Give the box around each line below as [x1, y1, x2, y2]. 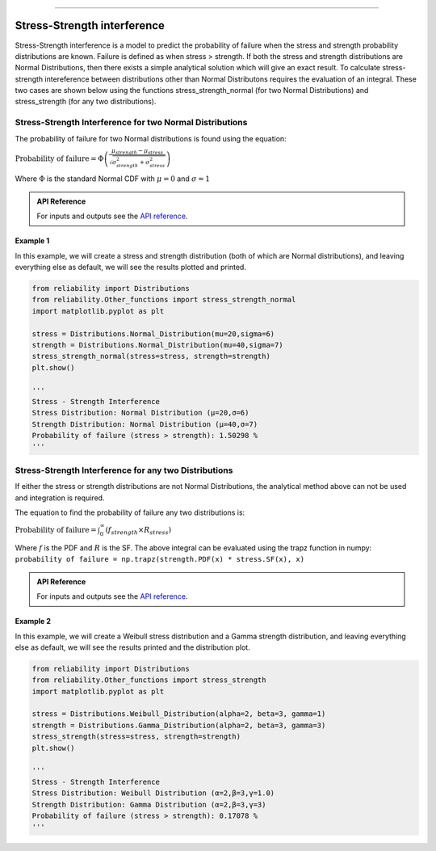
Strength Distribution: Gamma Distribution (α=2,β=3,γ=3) [31, 800, 266, 809]
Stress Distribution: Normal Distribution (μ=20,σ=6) [31, 408, 249, 418]
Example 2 [15, 617, 52, 626]
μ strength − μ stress [111, 147, 164, 156]
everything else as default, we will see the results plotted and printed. [15, 263, 246, 272]
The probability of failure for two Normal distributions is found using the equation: [15, 133, 287, 143]
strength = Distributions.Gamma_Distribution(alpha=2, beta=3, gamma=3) [31, 720, 326, 730]
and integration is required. [15, 493, 105, 503]
